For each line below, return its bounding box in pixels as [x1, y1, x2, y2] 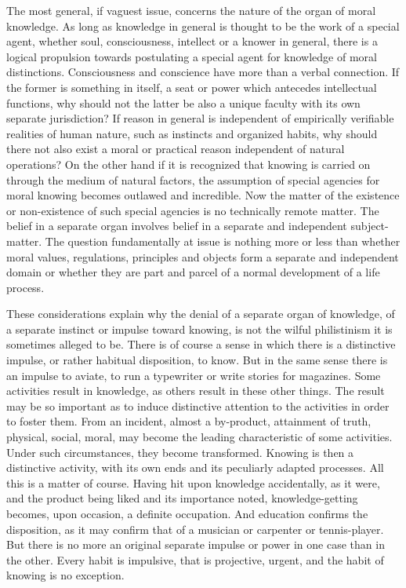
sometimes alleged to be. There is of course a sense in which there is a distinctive [6, 336, 396, 352]
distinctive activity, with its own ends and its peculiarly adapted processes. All [6, 459, 384, 476]
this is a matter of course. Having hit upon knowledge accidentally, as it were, [6, 474, 380, 491]
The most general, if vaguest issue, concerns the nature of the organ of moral [6, 2, 376, 18]
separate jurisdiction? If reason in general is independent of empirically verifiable [6, 110, 394, 126]
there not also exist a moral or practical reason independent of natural [6, 141, 345, 157]
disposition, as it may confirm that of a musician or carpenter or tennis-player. [6, 520, 384, 537]
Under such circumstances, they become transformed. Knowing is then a [6, 444, 354, 460]
